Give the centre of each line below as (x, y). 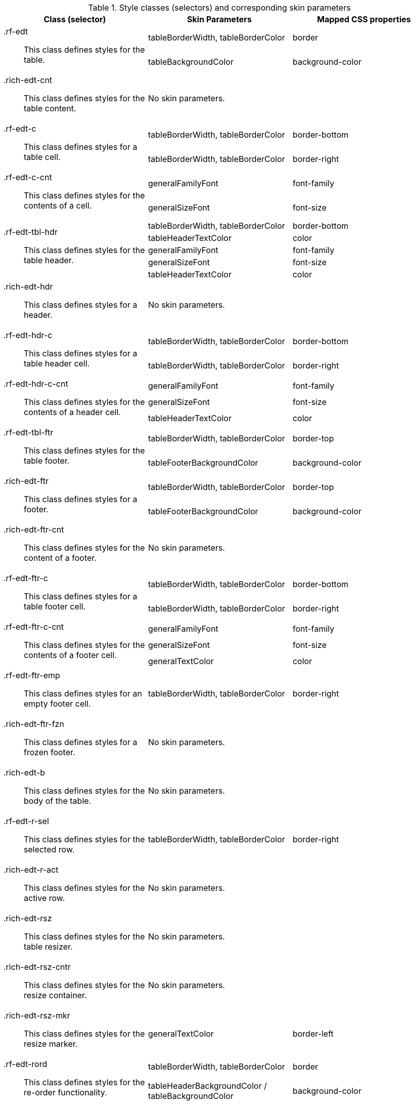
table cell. (42, 157)
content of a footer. (60, 558)
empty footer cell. (57, 704)
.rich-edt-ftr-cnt (34, 529)
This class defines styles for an (83, 693)
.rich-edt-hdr (28, 287)
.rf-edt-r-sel (26, 821)
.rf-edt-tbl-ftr (29, 432)
